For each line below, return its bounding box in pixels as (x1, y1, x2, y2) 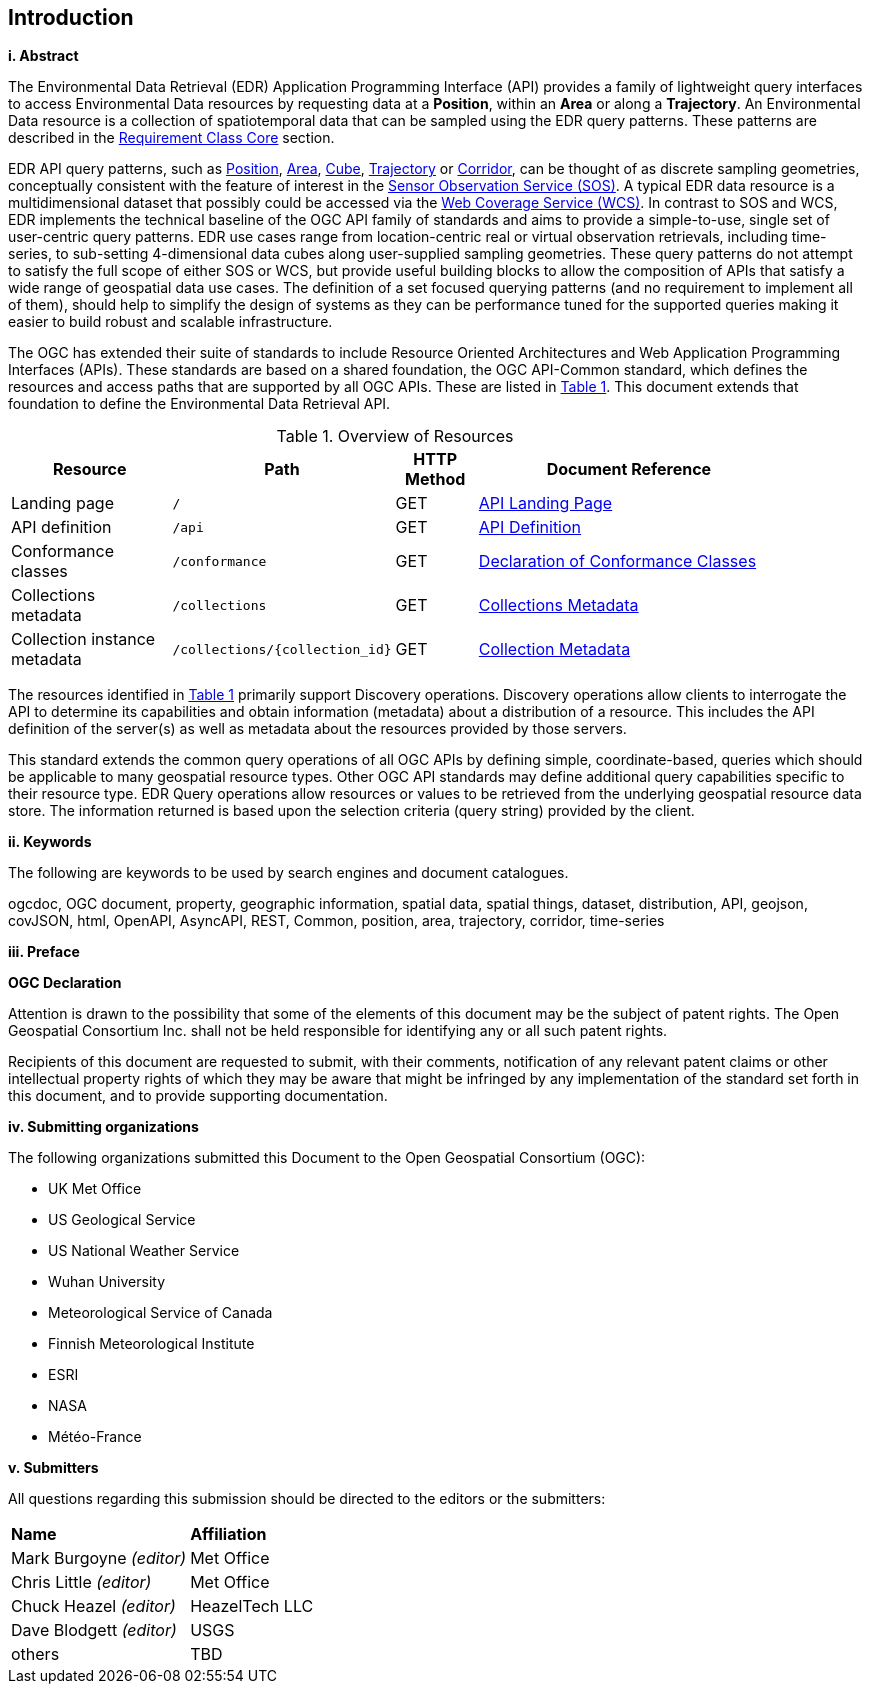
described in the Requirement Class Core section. (8, 129, 335, 147)
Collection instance (11, 629, 156, 650)
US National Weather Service (48, 1242, 240, 1260)
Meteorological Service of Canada (48, 1304, 273, 1322)
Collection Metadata (478, 639, 631, 660)
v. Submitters (8, 1459, 99, 1477)
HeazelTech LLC (190, 1596, 314, 1617)
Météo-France (48, 1428, 142, 1446)
